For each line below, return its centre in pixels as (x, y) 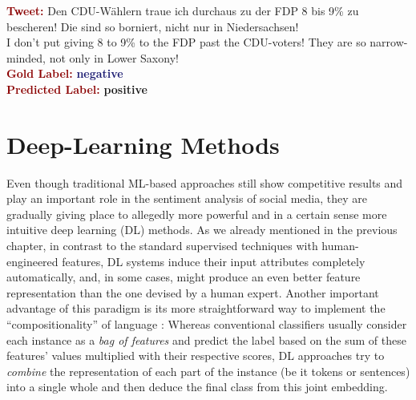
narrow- (389, 42)
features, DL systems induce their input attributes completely (214, 261)
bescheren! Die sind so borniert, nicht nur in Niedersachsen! (153, 26)
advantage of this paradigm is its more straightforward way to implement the (196, 308)
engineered (32, 261)
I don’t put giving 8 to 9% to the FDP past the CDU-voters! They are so (186, 42)
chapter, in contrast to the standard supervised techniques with (162, 246)
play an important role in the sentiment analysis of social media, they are (187, 198)
